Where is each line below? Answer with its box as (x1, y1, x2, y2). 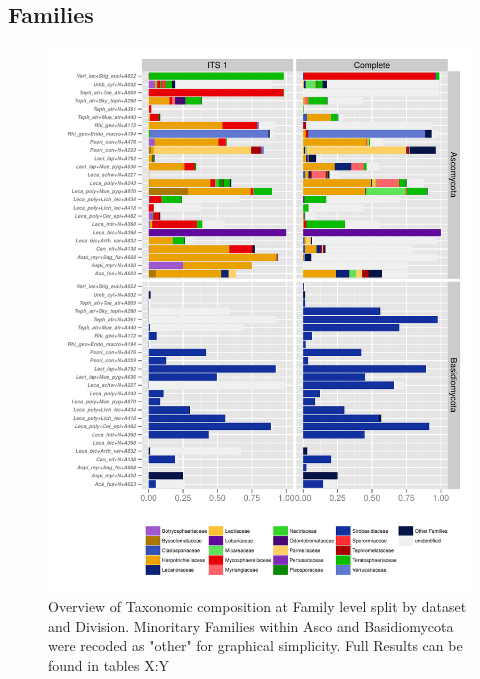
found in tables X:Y (48, 655, 170, 676)
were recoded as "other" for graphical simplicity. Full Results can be (48, 635, 463, 656)
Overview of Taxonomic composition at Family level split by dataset (48, 596, 467, 617)
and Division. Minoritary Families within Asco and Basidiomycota (48, 615, 454, 636)
